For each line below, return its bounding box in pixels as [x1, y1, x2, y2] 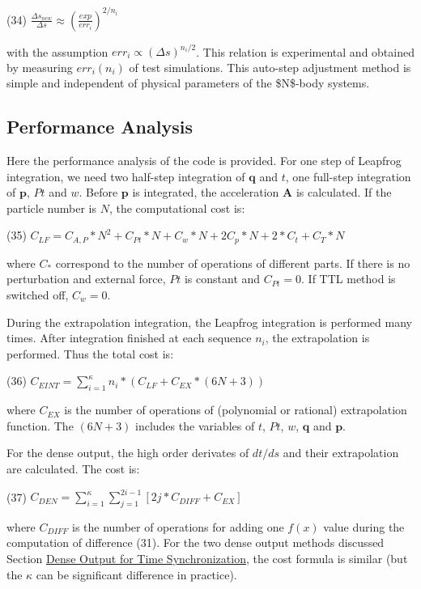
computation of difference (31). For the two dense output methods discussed [6, 534, 385, 551]
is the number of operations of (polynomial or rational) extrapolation [64, 401, 407, 418]
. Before [79, 184, 118, 201]
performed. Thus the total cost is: [6, 345, 174, 362]
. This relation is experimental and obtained [196, 43, 415, 59]
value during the [323, 518, 405, 535]
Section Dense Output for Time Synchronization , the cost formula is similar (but [6, 550, 408, 567]
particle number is [6, 199, 96, 216]
